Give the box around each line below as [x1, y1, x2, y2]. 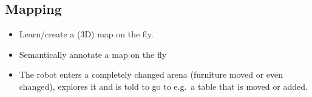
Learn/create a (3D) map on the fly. [19, 28, 154, 40]
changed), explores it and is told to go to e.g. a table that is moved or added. [19, 80, 308, 92]
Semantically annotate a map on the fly [19, 48, 167, 60]
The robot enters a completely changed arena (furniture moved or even [19, 68, 283, 81]
